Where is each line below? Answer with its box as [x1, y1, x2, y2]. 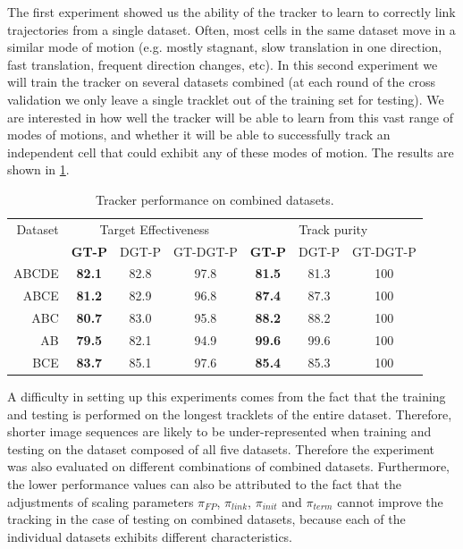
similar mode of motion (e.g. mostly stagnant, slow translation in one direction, [7, 38, 442, 56]
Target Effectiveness [99, 219, 209, 238]
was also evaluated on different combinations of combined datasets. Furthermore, [7, 457, 450, 476]
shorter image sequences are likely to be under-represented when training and [7, 422, 432, 441]
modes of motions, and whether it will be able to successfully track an [7, 125, 391, 144]
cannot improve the [337, 492, 443, 511]
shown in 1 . [7, 160, 70, 179]
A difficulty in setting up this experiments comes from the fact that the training [7, 386, 446, 405]
